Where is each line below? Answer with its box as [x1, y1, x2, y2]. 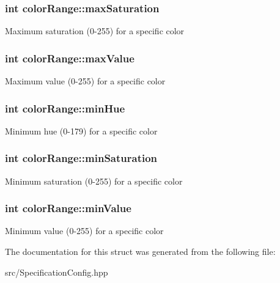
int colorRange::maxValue [5, 50, 134, 65]
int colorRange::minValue [5, 200, 131, 216]
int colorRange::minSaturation [5, 150, 158, 166]
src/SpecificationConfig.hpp [5, 265, 108, 278]
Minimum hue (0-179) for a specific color [5, 124, 158, 137]
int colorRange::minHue [5, 100, 125, 116]
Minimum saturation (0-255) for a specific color [5, 174, 183, 187]
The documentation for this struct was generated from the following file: [5, 245, 276, 258]
